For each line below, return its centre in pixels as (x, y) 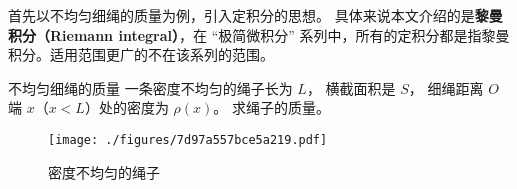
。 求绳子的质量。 (271, 107)
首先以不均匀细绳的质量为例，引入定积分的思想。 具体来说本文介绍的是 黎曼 (255, 15)
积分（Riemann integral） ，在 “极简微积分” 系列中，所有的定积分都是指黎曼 (259, 34)
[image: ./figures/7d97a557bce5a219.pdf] (188, 139)
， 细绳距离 (446, 87)
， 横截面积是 (351, 87)
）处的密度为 (126, 107)
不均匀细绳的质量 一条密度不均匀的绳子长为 (150, 87)
